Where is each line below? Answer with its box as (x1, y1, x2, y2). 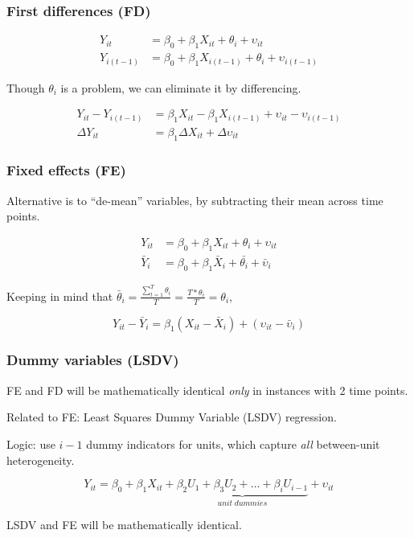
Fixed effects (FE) (6, 160, 126, 180)
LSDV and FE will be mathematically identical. (6, 516, 242, 533)
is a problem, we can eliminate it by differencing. (60, 79, 301, 96)
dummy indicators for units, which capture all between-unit (86, 435, 380, 452)
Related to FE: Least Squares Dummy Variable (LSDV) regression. (6, 409, 337, 425)
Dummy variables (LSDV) (6, 350, 179, 370)
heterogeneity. (6, 451, 75, 468)
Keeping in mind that (6, 287, 113, 304)
